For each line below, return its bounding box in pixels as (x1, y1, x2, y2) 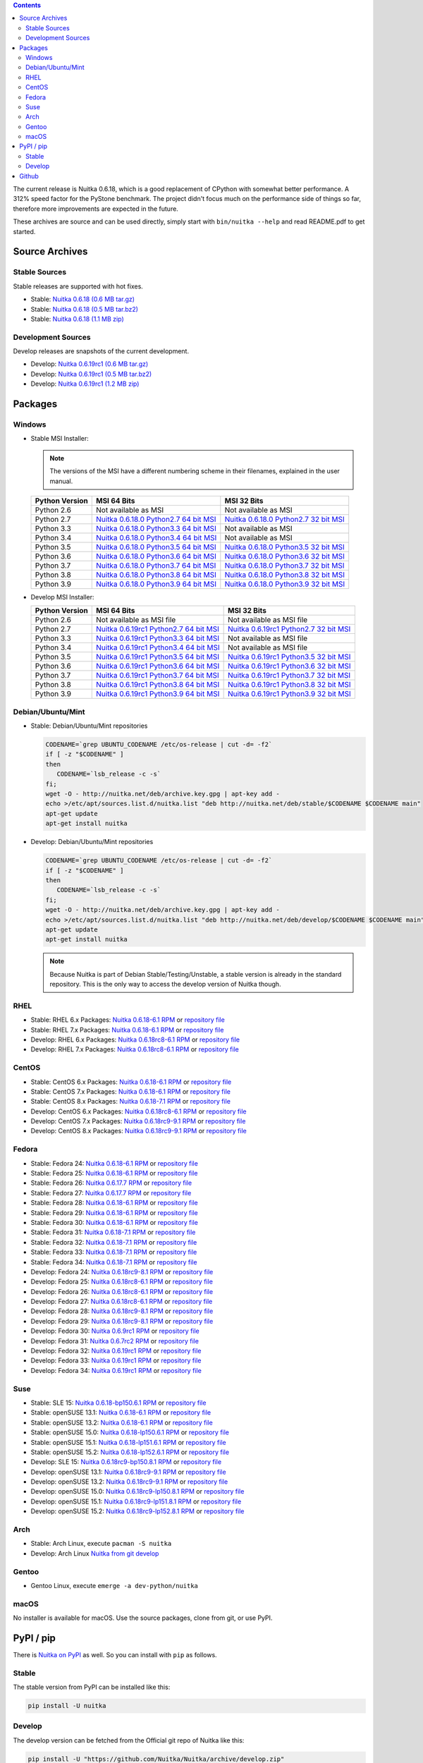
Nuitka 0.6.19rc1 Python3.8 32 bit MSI (227, 680, 352, 690)
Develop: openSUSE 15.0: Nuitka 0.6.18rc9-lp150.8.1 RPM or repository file (30, 1487, 245, 1496)
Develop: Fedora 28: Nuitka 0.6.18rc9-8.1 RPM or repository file (30, 1307, 214, 1315)
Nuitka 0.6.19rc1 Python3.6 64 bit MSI (95, 661, 220, 671)
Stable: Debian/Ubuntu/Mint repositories (30, 721, 148, 730)
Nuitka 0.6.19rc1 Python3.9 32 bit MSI (227, 689, 352, 699)
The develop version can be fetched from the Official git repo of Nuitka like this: (13, 1735, 245, 1745)
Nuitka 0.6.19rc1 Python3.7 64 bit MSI (95, 671, 219, 681)
